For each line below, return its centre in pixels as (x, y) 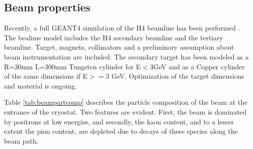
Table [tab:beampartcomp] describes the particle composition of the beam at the (126, 102)
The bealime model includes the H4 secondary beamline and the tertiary (114, 37)
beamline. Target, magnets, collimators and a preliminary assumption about (119, 47)
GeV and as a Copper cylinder (199, 66)
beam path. (21, 140)
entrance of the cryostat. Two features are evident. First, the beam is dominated (125, 111)
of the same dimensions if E (46, 76)
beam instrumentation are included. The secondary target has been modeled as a (126, 56)
